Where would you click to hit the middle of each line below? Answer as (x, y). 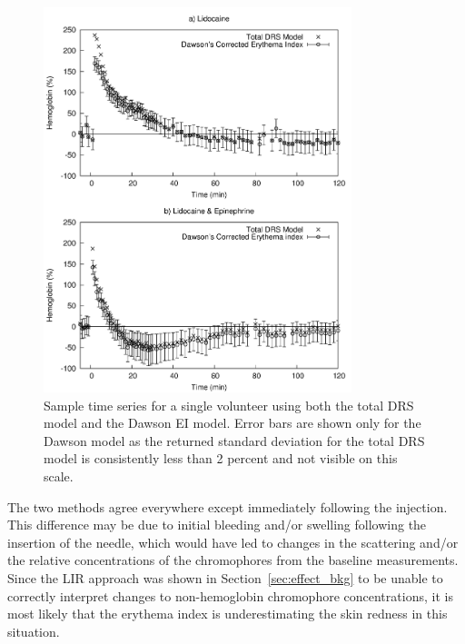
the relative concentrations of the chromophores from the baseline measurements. (233, 560)
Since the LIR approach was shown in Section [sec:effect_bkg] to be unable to (225, 578)
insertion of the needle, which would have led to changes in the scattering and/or (233, 542)
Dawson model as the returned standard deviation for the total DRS (234, 440)
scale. (59, 476)
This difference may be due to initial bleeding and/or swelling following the (217, 525)
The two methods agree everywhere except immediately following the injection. (228, 506)
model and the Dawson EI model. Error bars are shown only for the (232, 423)
